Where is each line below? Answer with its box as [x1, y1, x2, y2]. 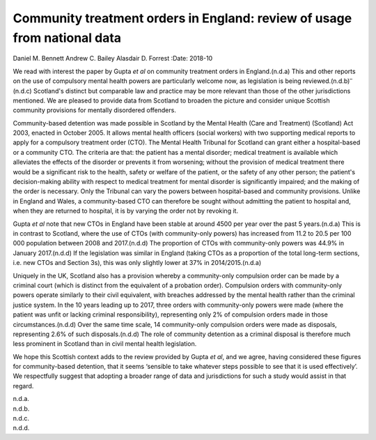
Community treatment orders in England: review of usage [13, 10, 352, 26]
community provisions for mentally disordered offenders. [13, 106, 177, 114]
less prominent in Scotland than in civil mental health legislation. [13, 340, 197, 348]
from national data [13, 30, 122, 45]
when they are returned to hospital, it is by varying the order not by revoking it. [13, 206, 239, 215]
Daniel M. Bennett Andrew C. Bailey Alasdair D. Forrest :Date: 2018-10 [13, 54, 213, 63]
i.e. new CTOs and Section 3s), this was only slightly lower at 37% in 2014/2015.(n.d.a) [13, 259, 262, 267]
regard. [13, 381, 34, 390]
